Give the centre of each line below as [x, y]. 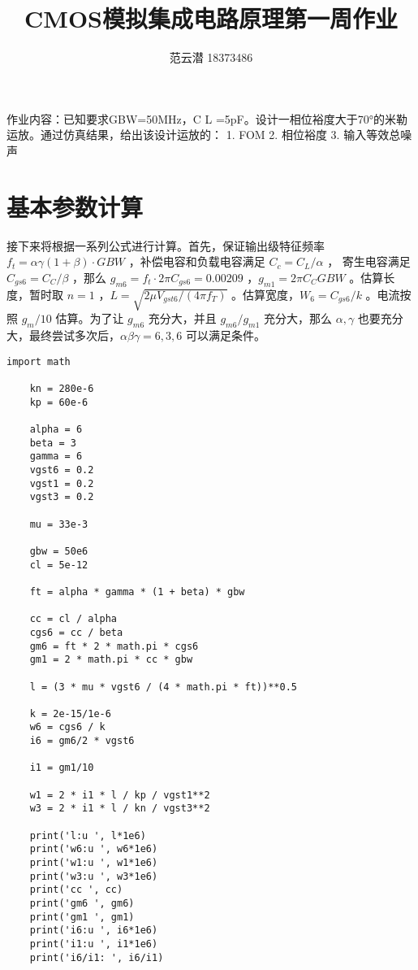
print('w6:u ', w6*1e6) [94, 849]
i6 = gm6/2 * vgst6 [82, 741]
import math [39, 361]
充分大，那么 [298, 318]
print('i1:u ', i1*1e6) [94, 944]
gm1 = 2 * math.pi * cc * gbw [111, 660]
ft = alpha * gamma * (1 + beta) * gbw [137, 592]
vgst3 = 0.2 [62, 497]
